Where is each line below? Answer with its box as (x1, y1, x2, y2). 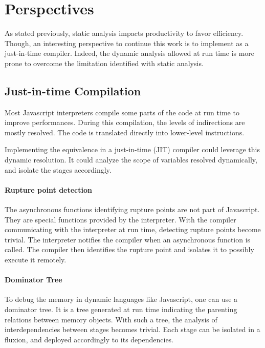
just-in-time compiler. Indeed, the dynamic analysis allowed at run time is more (5, 48, 255, 58)
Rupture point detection (5, 184, 92, 195)
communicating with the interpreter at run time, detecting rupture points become (5, 224, 261, 235)
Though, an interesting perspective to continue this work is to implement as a (5, 37, 249, 48)
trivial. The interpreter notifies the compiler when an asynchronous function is (5, 234, 251, 244)
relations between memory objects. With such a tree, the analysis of (5, 314, 217, 324)
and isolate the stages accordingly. (5, 164, 112, 175)
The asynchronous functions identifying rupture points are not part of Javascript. (5, 204, 260, 215)
